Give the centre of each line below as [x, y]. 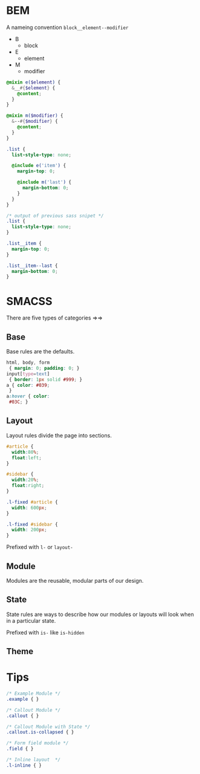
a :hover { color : [28, 396]
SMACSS [29, 301]
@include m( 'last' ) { [44, 182]
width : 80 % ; [25, 452]
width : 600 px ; [29, 508]
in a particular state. [31, 620]
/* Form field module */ [37, 743]
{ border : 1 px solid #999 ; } [46, 379]
